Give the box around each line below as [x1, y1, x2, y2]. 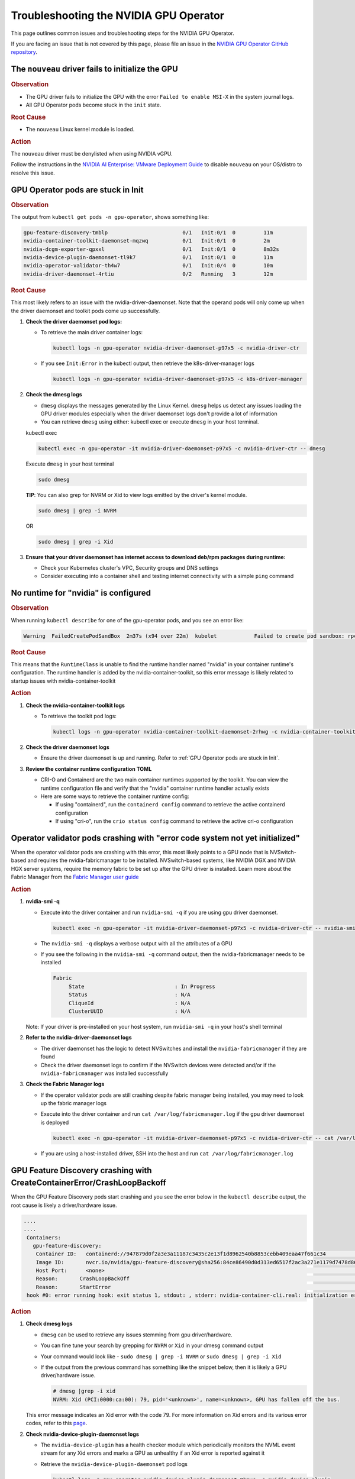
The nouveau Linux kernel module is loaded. [25, 125, 135, 133]
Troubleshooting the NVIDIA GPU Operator [11, 9, 225, 22]
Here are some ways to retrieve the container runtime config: [40, 793, 189, 800]
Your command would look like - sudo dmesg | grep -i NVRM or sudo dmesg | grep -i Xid [40, 1352, 282, 1360]
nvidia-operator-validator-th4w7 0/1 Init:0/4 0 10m [23, 262, 273, 269]
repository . [11, 49, 38, 56]
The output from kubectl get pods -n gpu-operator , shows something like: [11, 213, 209, 220]
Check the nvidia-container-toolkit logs [25, 702, 125, 709]
